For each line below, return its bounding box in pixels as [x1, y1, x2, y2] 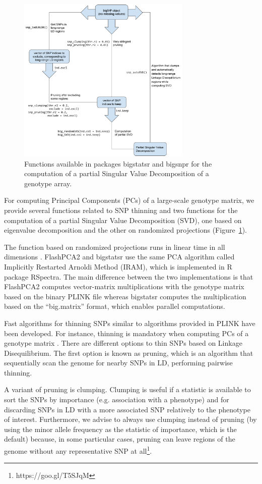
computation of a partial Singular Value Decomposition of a [24, 168, 209, 179]
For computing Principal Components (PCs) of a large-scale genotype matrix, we [4, 195, 254, 205]
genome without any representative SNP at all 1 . [4, 444, 152, 456]
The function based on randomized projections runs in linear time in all [4, 241, 225, 252]
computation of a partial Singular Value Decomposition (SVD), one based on [4, 214, 242, 225]
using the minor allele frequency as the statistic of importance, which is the [4, 423, 237, 434]
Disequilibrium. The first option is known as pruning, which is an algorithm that [4, 347, 253, 358]
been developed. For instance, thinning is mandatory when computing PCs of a [4, 328, 249, 338]
